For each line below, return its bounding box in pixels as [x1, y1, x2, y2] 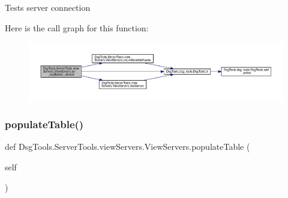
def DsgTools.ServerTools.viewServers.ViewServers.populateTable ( [5, 140, 250, 153]
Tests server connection [5, 1, 91, 13]
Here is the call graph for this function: [5, 21, 149, 34]
